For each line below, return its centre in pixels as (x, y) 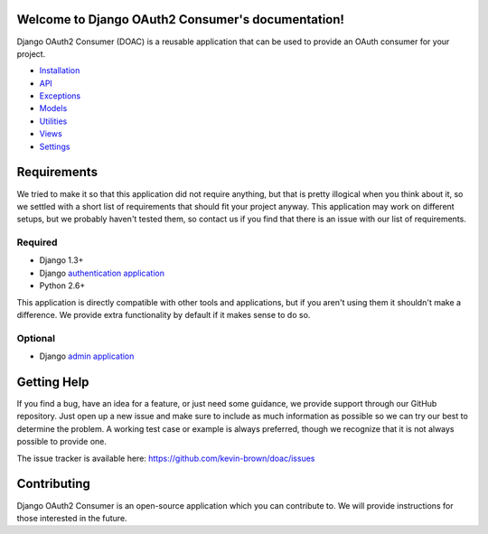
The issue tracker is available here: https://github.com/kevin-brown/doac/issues (166, 458)
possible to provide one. (62, 442)
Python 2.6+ (62, 286)
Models (53, 108)
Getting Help (53, 382)
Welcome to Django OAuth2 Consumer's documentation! (181, 19)
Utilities (53, 121)
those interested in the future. (72, 518)
